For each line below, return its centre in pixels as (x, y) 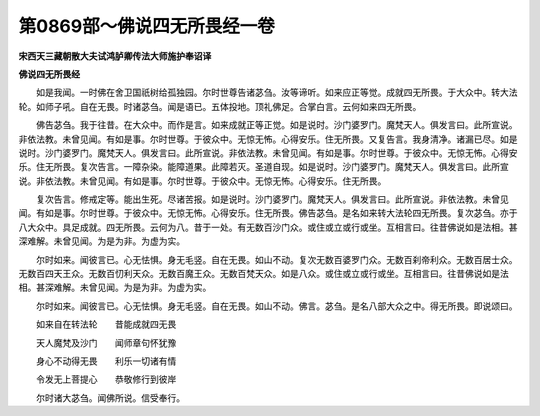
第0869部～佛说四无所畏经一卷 (146, 26)
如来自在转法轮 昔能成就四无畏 (106, 324)
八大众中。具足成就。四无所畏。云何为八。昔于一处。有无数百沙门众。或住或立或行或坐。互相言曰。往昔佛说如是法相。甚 (268, 227)
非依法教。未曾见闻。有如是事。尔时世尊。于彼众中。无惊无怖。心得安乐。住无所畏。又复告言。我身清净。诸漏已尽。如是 (268, 139)
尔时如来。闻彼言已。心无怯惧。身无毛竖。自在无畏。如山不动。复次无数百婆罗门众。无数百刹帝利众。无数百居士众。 (276, 259)
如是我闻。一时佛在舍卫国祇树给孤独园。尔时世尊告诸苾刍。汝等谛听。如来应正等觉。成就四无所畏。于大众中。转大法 (276, 92)
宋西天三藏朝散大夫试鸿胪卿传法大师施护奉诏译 (115, 56)
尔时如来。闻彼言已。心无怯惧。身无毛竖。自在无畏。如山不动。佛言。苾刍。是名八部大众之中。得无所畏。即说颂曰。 (276, 306)
